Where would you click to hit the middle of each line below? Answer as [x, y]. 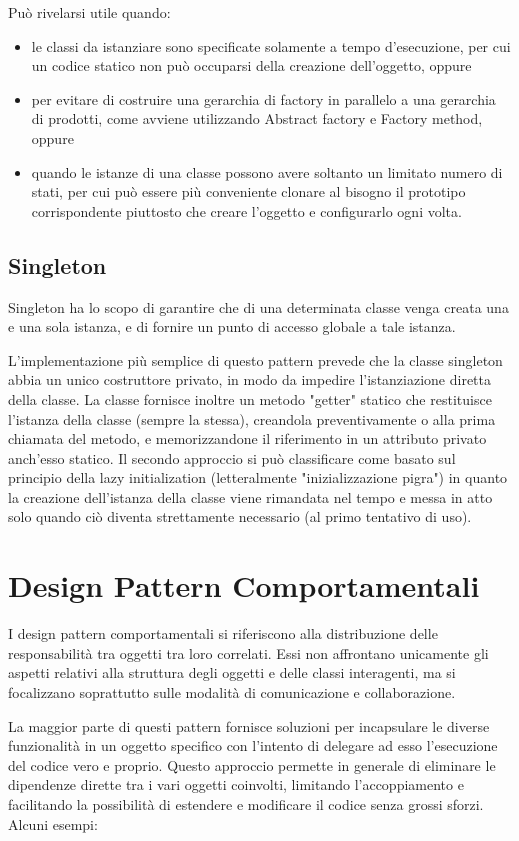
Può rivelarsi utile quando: [89, 12]
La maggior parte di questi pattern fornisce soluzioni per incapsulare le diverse [249, 725]
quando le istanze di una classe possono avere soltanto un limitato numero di [267, 171]
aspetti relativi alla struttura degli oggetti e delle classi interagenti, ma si [232, 672]
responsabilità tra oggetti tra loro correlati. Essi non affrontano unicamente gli [248, 652]
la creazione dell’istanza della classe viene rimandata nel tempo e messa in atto [250, 496]
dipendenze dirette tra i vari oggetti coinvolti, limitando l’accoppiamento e [236, 784]
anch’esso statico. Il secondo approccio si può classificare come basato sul [232, 457]
